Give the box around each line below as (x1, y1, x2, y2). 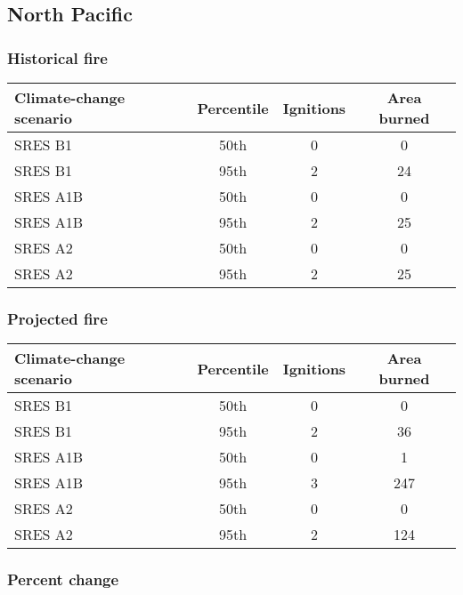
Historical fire (7, 46, 108, 68)
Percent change (7, 568, 119, 591)
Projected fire (7, 307, 108, 329)
